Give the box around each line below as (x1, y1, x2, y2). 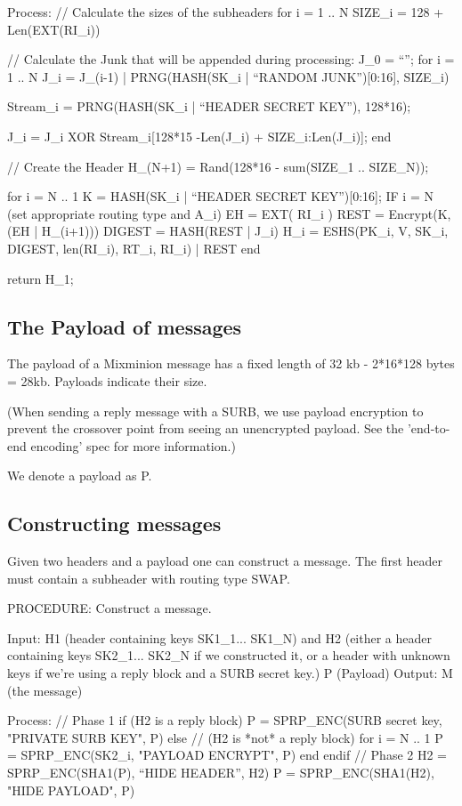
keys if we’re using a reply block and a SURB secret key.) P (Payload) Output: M (7, 664, 453, 682)
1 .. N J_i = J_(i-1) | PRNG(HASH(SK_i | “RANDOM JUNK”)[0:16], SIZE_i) (7, 67, 450, 85)
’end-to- (407, 419, 450, 438)
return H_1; (7, 269, 74, 287)
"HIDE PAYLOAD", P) (7, 780, 135, 799)
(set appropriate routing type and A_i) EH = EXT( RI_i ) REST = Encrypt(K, (7, 204, 451, 222)
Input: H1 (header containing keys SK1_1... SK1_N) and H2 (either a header (7, 628, 433, 647)
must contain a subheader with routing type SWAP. (7, 568, 290, 587)
